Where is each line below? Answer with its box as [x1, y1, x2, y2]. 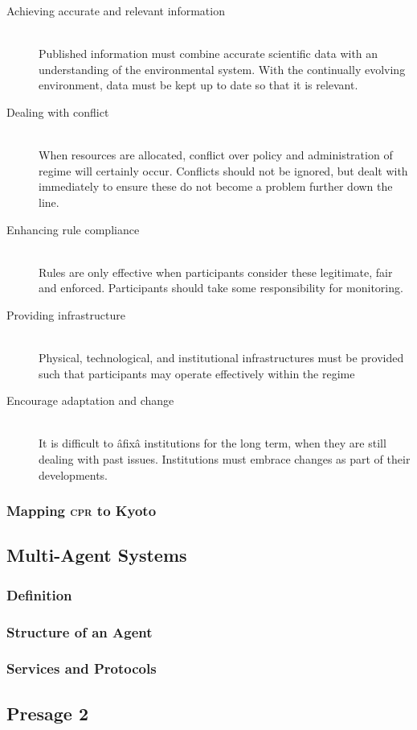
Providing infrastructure [6, 306, 125, 323]
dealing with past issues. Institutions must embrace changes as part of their [39, 451, 411, 468]
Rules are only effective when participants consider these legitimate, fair [39, 263, 393, 280]
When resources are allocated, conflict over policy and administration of [39, 146, 393, 163]
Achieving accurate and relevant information [6, 2, 225, 19]
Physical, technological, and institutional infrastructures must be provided [39, 349, 404, 366]
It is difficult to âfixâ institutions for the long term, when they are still [39, 435, 386, 452]
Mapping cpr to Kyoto [6, 501, 157, 521]
